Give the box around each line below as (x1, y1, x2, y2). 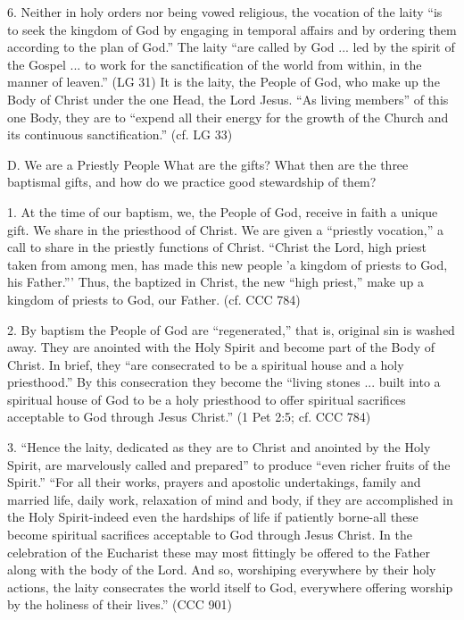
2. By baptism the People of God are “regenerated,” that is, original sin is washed (7, 320, 455, 339)
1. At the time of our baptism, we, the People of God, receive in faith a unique (7, 202, 438, 221)
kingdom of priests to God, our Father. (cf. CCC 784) (7, 289, 301, 308)
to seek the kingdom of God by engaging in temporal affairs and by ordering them (7, 20, 457, 38)
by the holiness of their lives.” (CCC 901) (7, 595, 232, 614)
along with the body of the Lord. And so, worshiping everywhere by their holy (7, 560, 436, 579)
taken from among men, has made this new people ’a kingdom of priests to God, (7, 255, 448, 273)
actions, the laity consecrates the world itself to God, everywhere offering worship (7, 577, 453, 596)
